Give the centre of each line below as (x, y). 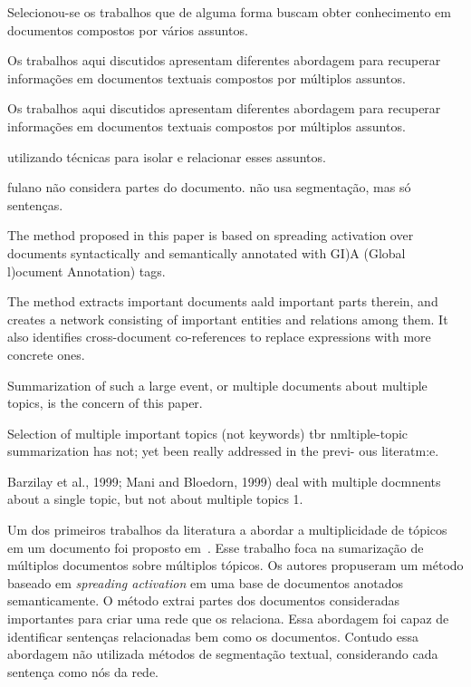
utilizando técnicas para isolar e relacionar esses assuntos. (167, 156)
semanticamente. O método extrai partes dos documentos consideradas (203, 600)
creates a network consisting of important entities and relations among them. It (228, 319)
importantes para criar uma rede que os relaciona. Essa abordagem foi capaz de (228, 619)
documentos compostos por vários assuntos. (128, 29)
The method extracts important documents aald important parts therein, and (223, 301)
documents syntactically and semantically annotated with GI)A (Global (207, 252)
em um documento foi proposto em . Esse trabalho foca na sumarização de (216, 547)
